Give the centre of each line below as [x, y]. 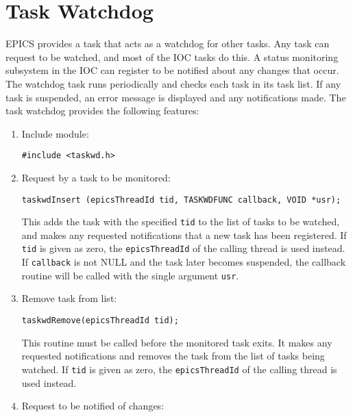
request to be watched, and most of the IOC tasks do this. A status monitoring [172, 56]
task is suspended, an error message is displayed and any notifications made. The [176, 97]
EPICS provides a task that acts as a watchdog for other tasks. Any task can [168, 43]
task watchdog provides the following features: [102, 111]
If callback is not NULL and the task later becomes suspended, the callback [184, 262]
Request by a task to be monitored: [96, 177]
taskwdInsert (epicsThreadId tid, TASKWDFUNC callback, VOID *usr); [181, 200]
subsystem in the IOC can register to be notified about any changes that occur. [172, 70]
